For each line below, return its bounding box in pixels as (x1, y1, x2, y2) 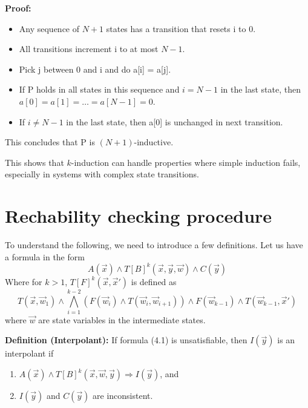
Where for (5, 275, 42, 288)
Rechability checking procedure (5, 203, 272, 228)
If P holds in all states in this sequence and (19, 83, 180, 96)
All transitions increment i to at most (19, 42, 159, 55)
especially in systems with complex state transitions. (5, 168, 199, 180)
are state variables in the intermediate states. (38, 313, 206, 326)
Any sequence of (19, 22, 80, 35)
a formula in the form (5, 250, 85, 263)
